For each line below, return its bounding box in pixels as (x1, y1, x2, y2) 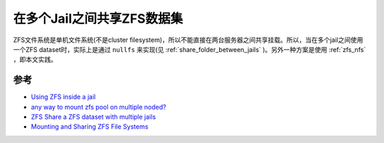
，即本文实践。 (13, 55, 57, 64)
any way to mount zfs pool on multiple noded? (31, 102, 166, 111)
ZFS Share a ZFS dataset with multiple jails (31, 112, 156, 121)
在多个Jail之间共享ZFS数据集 (13, 11, 183, 26)
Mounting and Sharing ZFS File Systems (31, 122, 149, 131)
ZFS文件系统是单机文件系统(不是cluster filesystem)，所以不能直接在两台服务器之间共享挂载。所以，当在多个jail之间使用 (13, 36, 363, 44)
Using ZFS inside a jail (31, 92, 96, 101)
